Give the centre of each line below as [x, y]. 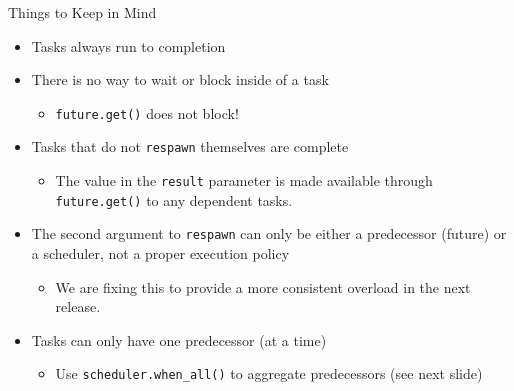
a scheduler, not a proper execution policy [160, 253]
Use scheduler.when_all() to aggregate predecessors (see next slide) [269, 373]
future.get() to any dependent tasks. [174, 199]
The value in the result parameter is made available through [244, 180]
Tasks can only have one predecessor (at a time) [179, 339]
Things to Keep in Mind [82, 12]
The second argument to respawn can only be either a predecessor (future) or [269, 233]
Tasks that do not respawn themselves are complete [190, 146]
